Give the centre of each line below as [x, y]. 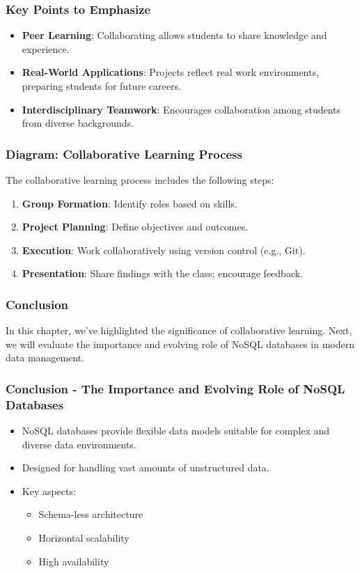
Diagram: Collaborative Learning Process [124, 154]
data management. [45, 358]
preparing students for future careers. [101, 86]
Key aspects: [49, 490]
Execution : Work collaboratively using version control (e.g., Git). [164, 250]
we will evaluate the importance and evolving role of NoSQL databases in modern [180, 344]
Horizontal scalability [84, 538]
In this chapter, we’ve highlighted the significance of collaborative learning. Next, [179, 330]
